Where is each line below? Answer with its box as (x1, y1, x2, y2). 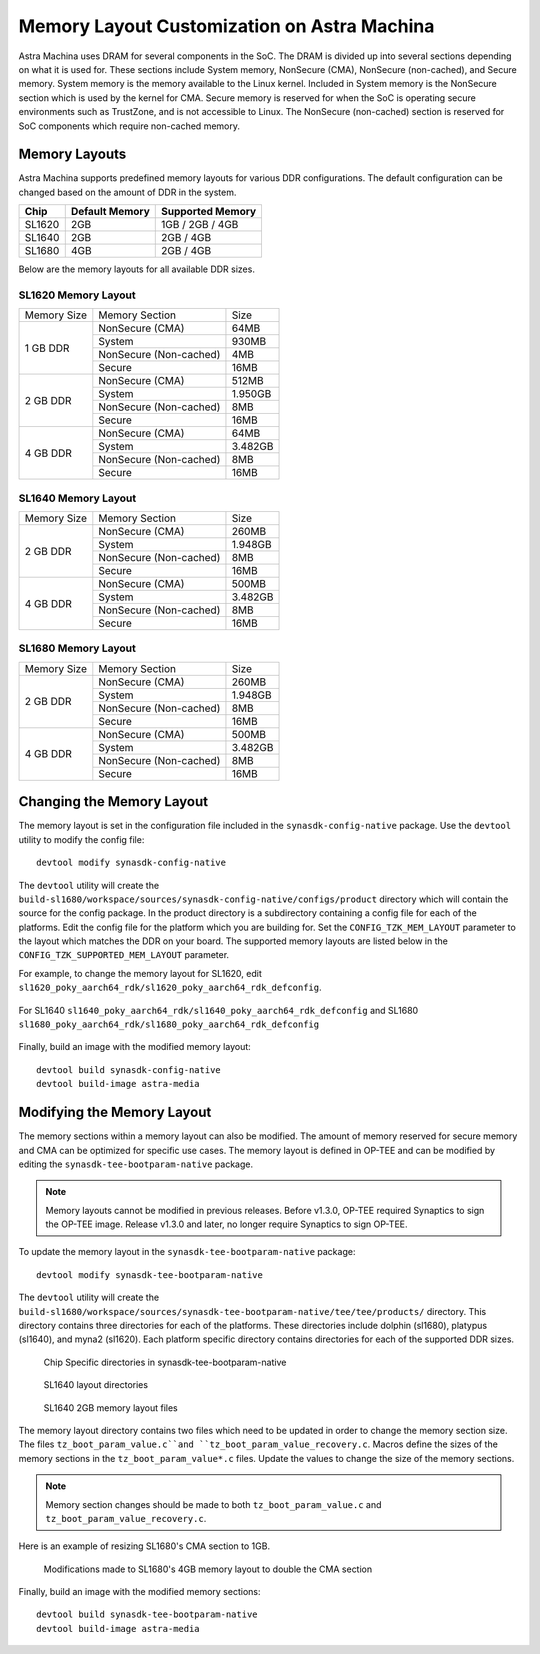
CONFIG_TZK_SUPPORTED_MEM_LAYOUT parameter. (18, 949, 230, 961)
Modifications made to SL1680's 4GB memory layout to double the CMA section (43, 1563, 373, 1575)
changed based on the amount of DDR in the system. (18, 186, 237, 198)
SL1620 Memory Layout (18, 288, 136, 302)
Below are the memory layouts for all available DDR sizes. (18, 263, 255, 275)
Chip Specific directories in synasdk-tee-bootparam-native (43, 1356, 287, 1368)
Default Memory (70, 205, 150, 219)
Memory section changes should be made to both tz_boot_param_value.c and (45, 1498, 382, 1510)
